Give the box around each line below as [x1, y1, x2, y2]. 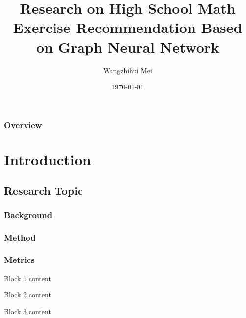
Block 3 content [4, 306, 51, 316]
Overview [4, 118, 42, 131]
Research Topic [4, 183, 83, 198]
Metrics [4, 254, 35, 266]
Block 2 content [4, 289, 51, 300]
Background [4, 208, 53, 221]
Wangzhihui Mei [103, 65, 152, 75]
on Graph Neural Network [36, 36, 219, 57]
